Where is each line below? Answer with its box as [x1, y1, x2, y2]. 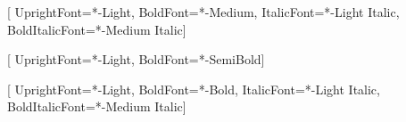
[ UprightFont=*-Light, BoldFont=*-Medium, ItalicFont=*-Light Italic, [7, 3, 400, 20]
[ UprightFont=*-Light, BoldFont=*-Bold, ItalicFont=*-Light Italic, [7, 79, 380, 98]
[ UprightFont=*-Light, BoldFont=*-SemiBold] [7, 50, 265, 69]
